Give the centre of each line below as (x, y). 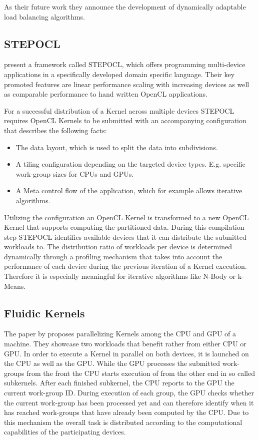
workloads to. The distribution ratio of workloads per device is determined (118, 247)
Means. (15, 286)
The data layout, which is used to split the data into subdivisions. (117, 147)
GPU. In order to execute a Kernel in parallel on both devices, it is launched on (126, 353)
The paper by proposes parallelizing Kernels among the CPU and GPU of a (120, 334)
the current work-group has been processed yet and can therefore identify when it (129, 402)
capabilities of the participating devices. (65, 432)
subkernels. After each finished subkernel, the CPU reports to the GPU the (119, 383)
